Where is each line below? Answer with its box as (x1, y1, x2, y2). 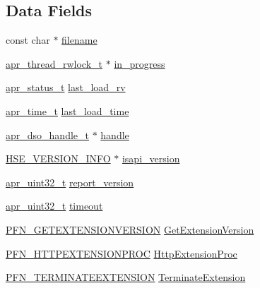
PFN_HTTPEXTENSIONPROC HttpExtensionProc (6, 246, 237, 260)
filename (61, 32, 97, 47)
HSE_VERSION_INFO (6, 151, 111, 166)
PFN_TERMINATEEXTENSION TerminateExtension (6, 270, 246, 284)
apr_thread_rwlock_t (6, 56, 103, 71)
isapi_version (122, 151, 180, 166)
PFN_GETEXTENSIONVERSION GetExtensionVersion (6, 222, 254, 236)
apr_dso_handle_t (6, 127, 89, 142)
